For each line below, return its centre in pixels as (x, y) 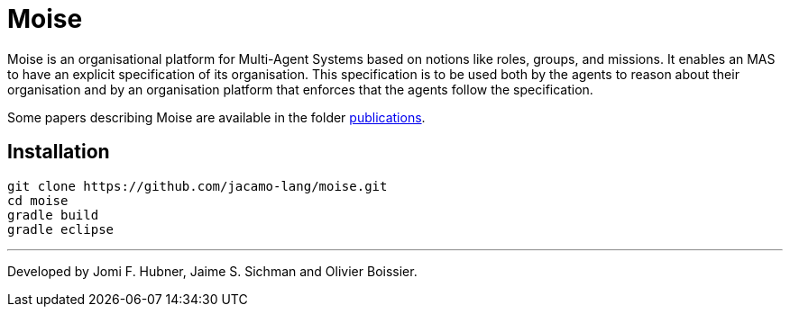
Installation (59, 152)
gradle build (53, 215)
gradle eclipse (61, 229)
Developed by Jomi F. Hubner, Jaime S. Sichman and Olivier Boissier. (212, 271)
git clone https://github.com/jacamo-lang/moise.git (197, 186)
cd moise (38, 200)
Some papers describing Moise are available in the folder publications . (216, 117)
